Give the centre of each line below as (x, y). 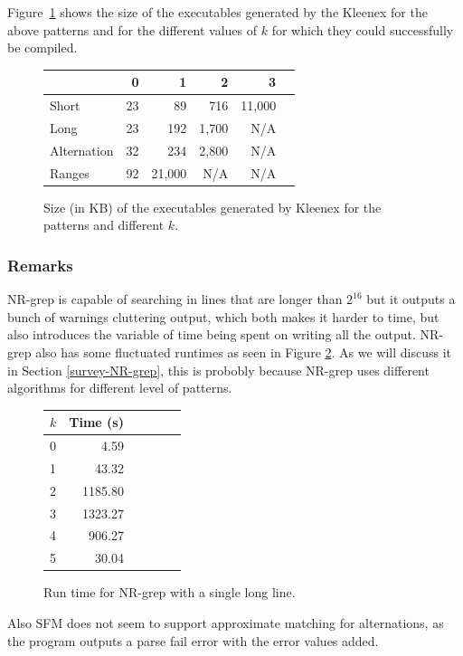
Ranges (70, 172)
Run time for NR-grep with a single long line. (170, 592)
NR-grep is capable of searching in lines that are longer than (175, 299)
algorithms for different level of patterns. (120, 388)
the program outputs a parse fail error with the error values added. (193, 640)
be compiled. (43, 48)
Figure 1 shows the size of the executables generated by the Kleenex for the (217, 12)
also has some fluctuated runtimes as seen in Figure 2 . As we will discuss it (244, 352)
